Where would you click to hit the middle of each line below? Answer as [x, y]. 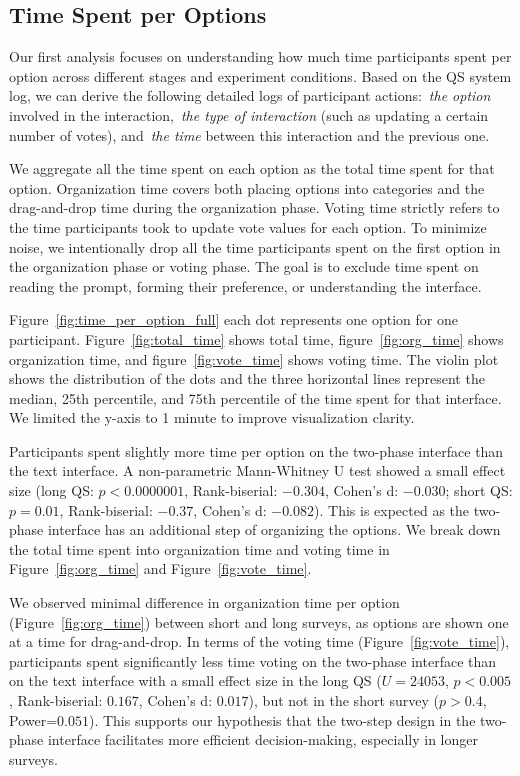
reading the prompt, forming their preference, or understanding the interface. [245, 285]
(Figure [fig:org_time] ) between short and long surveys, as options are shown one [259, 621]
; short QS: [479, 490]
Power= [33, 719]
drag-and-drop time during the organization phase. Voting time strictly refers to [254, 207]
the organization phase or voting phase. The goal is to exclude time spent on [244, 266]
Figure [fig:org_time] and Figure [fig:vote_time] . [160, 568]
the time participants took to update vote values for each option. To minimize [248, 226]
